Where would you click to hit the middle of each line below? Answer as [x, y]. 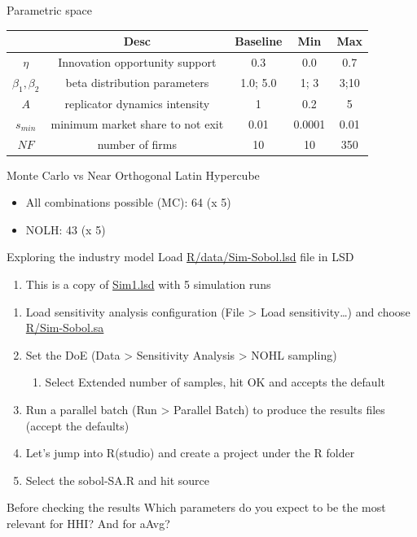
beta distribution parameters [137, 83]
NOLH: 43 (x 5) [66, 229]
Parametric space [49, 10]
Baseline [259, 41]
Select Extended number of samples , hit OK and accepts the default [215, 382]
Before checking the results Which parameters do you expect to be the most [196, 507]
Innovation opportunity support [137, 61]
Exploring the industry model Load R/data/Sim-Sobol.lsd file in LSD [180, 257]
